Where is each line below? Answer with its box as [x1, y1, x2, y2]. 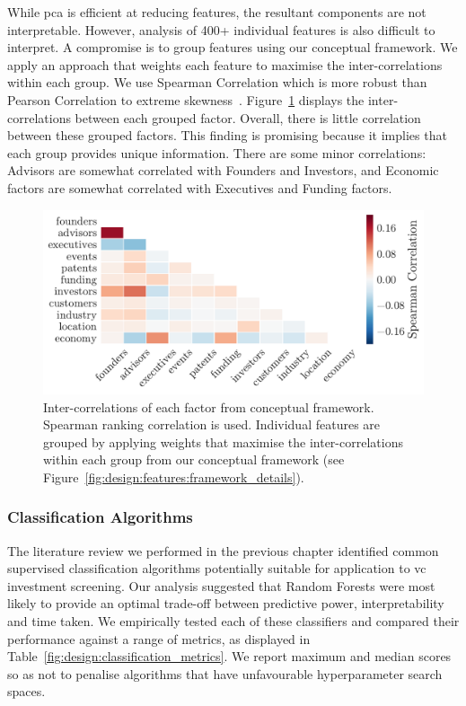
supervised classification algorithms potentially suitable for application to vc [7, 559, 426, 578]
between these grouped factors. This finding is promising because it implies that [7, 126, 447, 145]
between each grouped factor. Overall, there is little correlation [75, 108, 421, 127]
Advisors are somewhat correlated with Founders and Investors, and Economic [7, 161, 439, 180]
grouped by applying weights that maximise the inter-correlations [43, 432, 403, 451]
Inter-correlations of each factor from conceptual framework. [43, 397, 374, 416]
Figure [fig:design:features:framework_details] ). [43, 467, 304, 486]
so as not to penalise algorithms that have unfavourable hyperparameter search [7, 664, 443, 683]
